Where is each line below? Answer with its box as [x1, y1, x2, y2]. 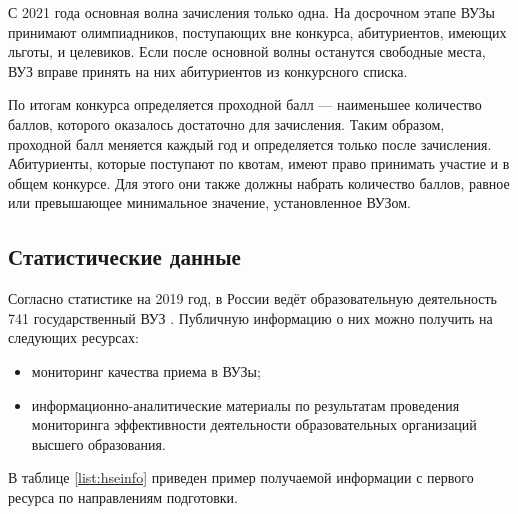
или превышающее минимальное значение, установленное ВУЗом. [8, 192, 412, 213]
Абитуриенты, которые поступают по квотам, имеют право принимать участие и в [8, 153, 510, 174]
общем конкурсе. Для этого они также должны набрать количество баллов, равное [8, 172, 510, 193]
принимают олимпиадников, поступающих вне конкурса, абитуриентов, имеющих [8, 21, 507, 42]
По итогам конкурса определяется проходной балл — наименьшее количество [8, 94, 482, 115]
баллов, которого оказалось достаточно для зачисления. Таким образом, [8, 113, 445, 134]
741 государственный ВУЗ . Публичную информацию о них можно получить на [8, 307, 493, 328]
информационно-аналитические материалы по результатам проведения [31, 394, 460, 415]
